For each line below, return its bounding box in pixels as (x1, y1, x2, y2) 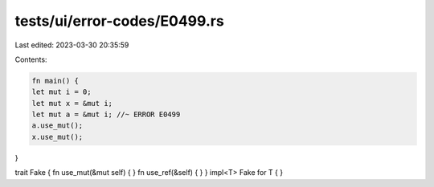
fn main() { (31, 76, 80, 85)
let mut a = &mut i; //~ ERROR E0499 (31, 110, 181, 120)
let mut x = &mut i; (31, 99, 113, 108)
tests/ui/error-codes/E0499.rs (14, 12, 224, 30)
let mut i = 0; (31, 87, 92, 96)
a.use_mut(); (31, 121, 84, 130)
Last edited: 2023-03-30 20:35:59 (14, 40, 129, 50)
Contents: (14, 55, 47, 64)
